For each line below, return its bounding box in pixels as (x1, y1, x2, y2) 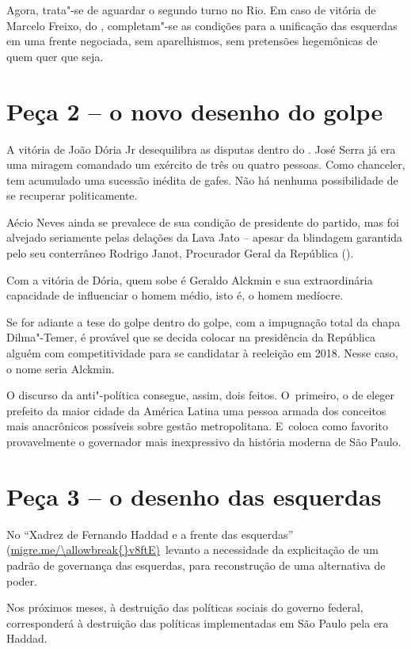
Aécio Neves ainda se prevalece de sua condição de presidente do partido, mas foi (6, 213, 399, 230)
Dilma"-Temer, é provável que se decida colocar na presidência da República (6, 329, 375, 345)
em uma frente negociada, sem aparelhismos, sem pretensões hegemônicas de (6, 32, 378, 49)
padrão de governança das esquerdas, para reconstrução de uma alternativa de (6, 556, 386, 573)
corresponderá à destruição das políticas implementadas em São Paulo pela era (6, 614, 389, 631)
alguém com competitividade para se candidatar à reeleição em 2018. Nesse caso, (6, 345, 398, 361)
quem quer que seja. (6, 48, 104, 64)
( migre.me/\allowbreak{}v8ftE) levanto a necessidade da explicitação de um (6, 541, 379, 558)
